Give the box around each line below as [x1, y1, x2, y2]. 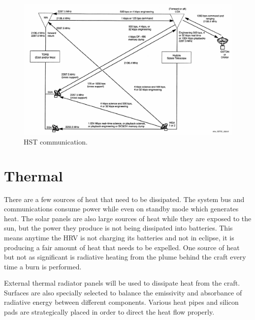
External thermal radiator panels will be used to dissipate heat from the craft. [4, 278, 240, 288]
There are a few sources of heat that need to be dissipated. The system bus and [4, 194, 245, 204]
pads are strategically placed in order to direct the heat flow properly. [4, 307, 215, 317]
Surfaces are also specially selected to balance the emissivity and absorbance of [4, 287, 242, 297]
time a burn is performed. [4, 261, 82, 271]
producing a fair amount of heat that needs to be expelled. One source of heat [4, 242, 240, 252]
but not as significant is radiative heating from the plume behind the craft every [4, 252, 246, 262]
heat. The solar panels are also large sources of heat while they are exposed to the [4, 213, 252, 223]
